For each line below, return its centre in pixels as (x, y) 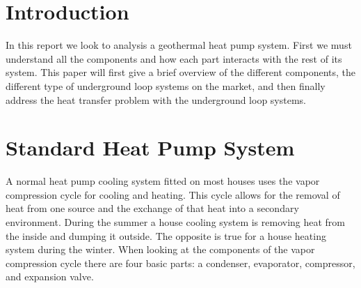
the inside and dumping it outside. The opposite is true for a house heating (166, 235)
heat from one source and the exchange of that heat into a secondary (152, 208)
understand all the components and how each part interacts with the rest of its (174, 58)
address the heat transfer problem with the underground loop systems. (156, 99)
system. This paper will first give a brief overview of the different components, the (180, 72)
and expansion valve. (50, 276)
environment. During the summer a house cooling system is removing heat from (176, 222)
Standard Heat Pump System (150, 147)
